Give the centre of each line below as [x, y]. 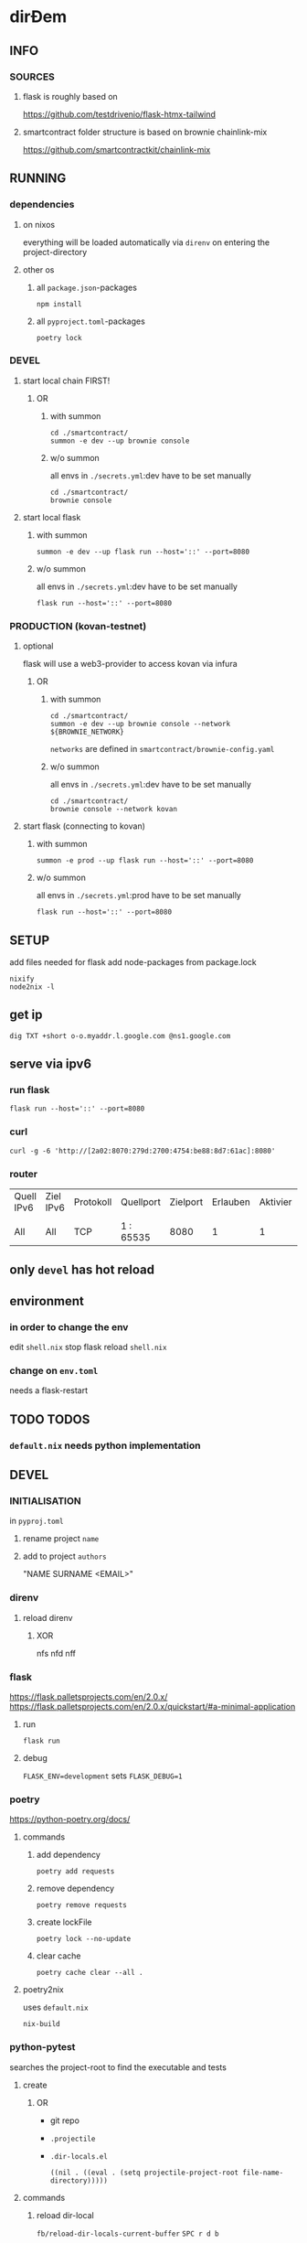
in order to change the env [69, 1326]
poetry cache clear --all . [90, 1973]
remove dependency [75, 1889]
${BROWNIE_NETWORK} [87, 732]
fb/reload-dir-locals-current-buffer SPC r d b [127, 2234]
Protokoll [93, 1202]
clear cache [58, 1956]
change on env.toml [54, 1371]
